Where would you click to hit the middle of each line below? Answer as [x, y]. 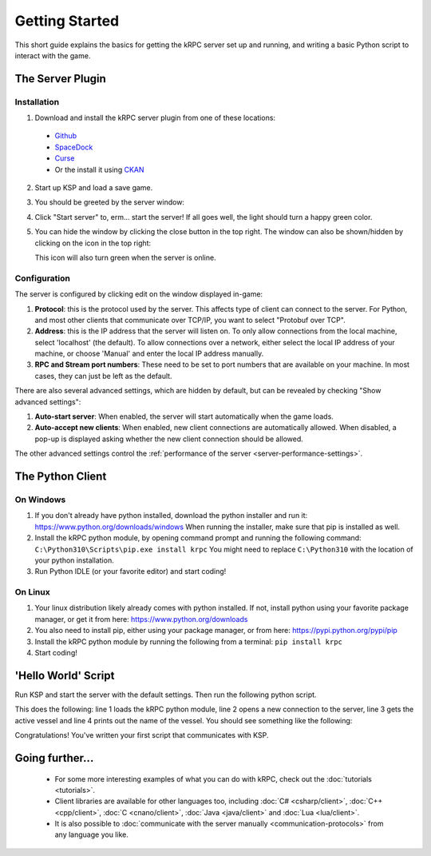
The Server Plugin [61, 79]
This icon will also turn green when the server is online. [125, 257]
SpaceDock [74, 147]
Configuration [43, 278]
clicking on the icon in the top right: [93, 243]
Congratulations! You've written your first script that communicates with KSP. [142, 735]
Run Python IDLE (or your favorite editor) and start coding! [130, 571]
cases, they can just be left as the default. [103, 376]
